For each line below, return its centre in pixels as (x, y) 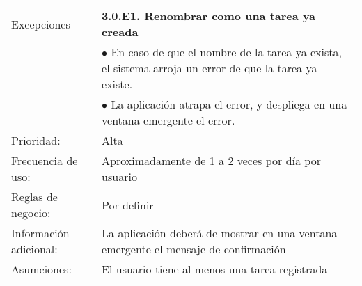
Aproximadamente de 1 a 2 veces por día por (211, 160)
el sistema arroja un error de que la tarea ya (210, 68)
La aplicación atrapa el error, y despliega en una (229, 104)
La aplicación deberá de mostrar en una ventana (220, 233)
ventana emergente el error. (168, 120)
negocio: (31, 213)
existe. (117, 84)
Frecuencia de (45, 160)
